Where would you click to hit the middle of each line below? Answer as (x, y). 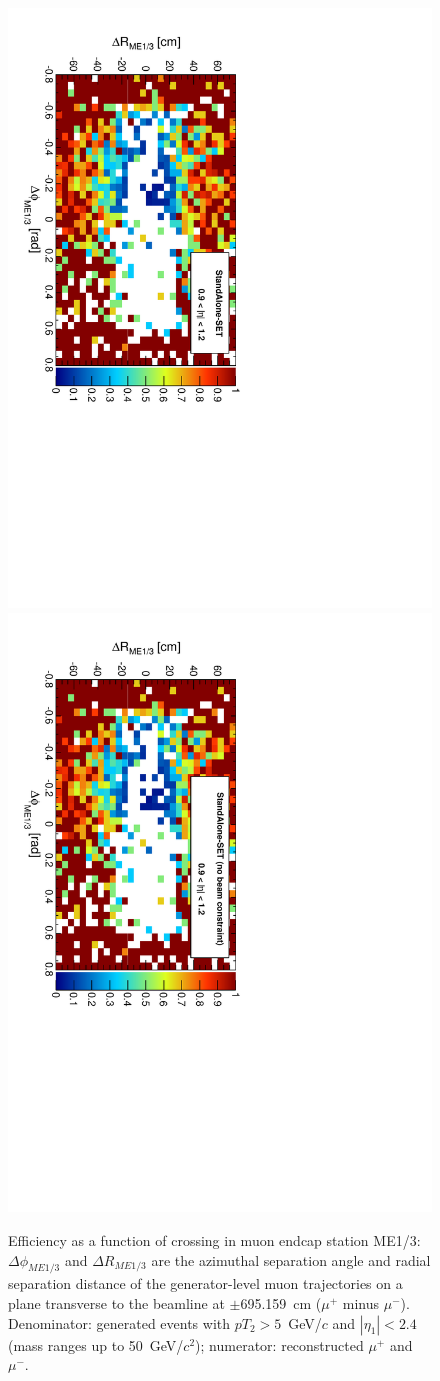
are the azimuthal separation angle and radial (291, 1259)
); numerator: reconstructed (279, 1344)
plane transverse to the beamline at (116, 1303)
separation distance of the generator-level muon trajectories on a (205, 1283)
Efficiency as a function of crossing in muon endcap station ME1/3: (214, 1240)
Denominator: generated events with (119, 1322)
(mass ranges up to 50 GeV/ (96, 1344)
